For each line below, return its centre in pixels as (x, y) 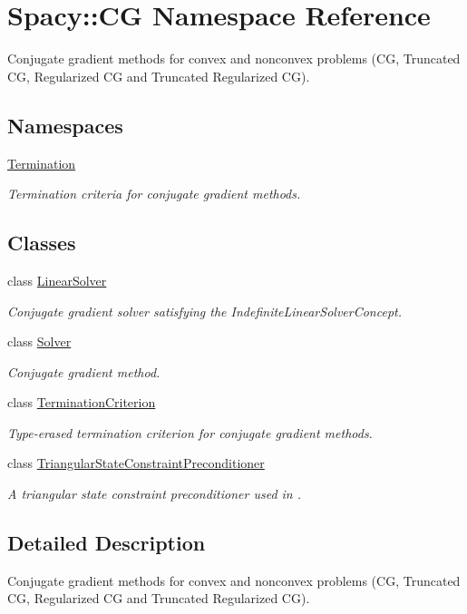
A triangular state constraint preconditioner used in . (155, 494)
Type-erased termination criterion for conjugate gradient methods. (190, 432)
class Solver (39, 341)
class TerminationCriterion (82, 402)
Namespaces (65, 125)
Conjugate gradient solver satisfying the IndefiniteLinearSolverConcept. (204, 311)
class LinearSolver (57, 280)
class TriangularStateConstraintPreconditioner (136, 463)
